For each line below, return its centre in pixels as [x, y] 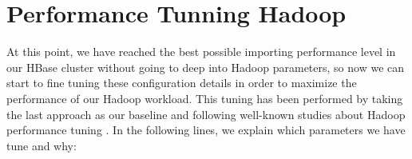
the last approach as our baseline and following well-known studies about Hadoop [206, 114]
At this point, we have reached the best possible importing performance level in [201, 52]
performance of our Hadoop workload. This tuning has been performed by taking [205, 98]
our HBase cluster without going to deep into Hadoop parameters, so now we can [206, 67]
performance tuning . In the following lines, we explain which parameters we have [206, 130]
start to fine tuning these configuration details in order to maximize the [182, 83]
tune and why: [42, 145]
